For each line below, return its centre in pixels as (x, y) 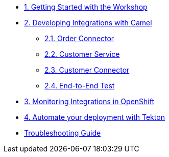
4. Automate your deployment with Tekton (94, 117)
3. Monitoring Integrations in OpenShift (89, 101)
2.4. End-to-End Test (80, 86)
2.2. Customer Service (82, 54)
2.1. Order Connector (79, 38)
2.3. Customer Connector (87, 70)
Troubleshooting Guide (63, 133)
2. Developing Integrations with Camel (88, 23)
